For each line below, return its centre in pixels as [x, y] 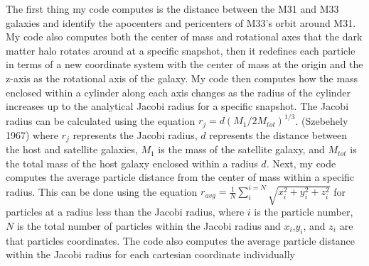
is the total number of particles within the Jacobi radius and [149, 225]
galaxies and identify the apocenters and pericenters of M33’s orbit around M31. [181, 22]
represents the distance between [278, 134]
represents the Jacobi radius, [135, 134]
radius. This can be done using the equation [102, 191]
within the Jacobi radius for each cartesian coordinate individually [150, 254]
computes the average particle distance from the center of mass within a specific [180, 177]
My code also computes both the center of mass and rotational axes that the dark [184, 37]
